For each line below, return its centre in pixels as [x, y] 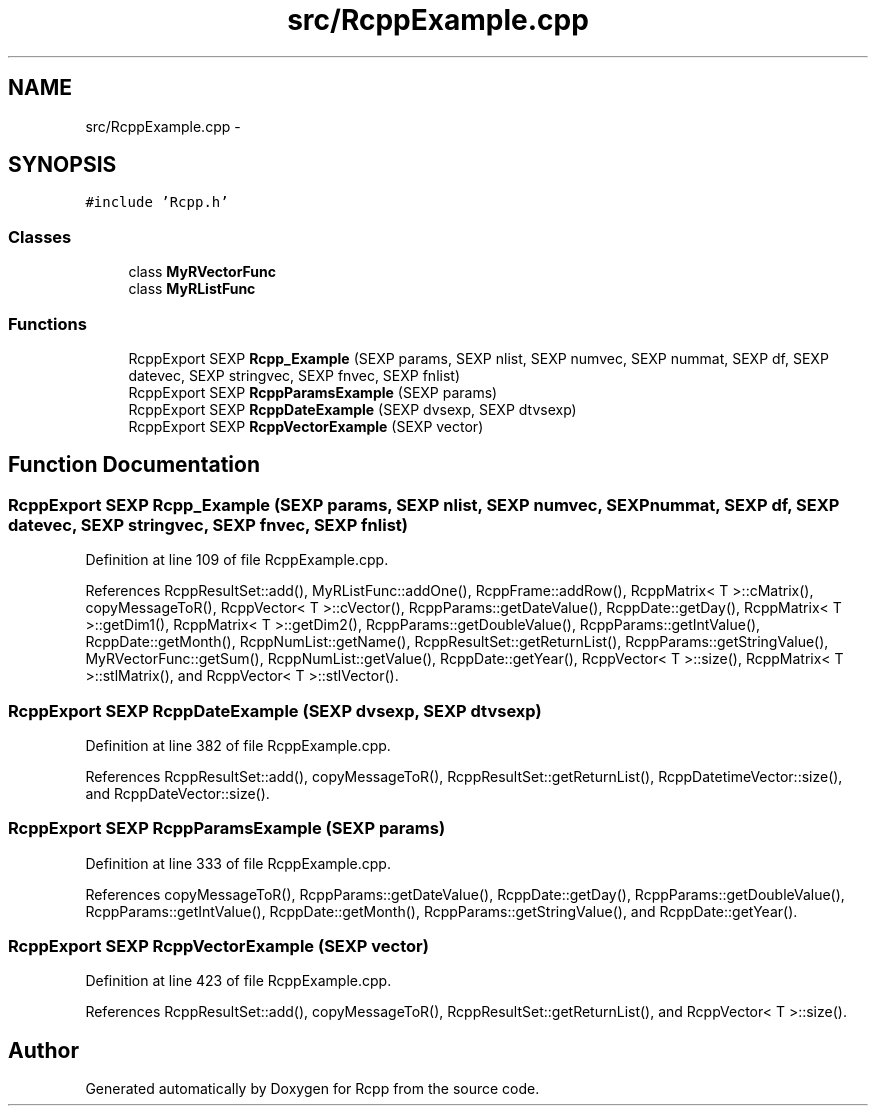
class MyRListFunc [192, 289]
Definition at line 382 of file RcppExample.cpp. [238, 745]
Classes [40, 236]
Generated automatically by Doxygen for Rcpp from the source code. [312, 1089]
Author [43, 1050]
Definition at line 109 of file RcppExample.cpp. [237, 560]
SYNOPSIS [62, 165]
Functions [47, 323]
